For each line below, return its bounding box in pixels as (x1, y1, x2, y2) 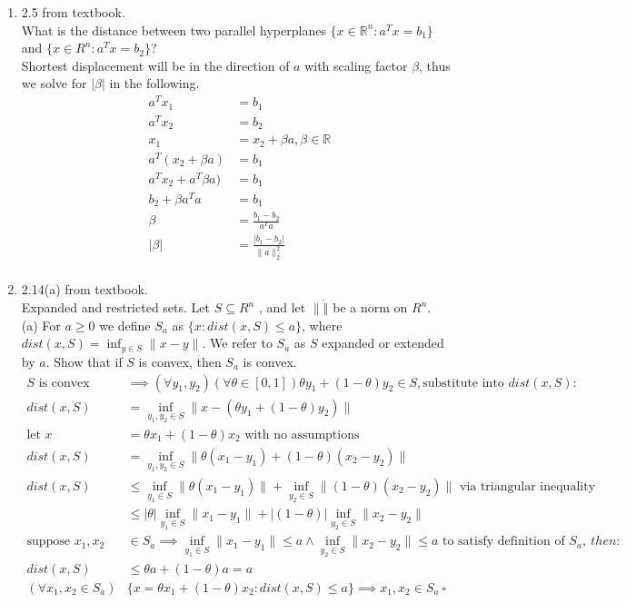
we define (99, 315, 151, 334)
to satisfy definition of (442, 535, 565, 549)
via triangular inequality (459, 479, 596, 493)
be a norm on (333, 298, 408, 317)
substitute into (422, 376, 504, 390)
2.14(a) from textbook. (21, 280, 148, 299)
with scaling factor (304, 55, 408, 74)
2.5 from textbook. (21, 3, 125, 21)
